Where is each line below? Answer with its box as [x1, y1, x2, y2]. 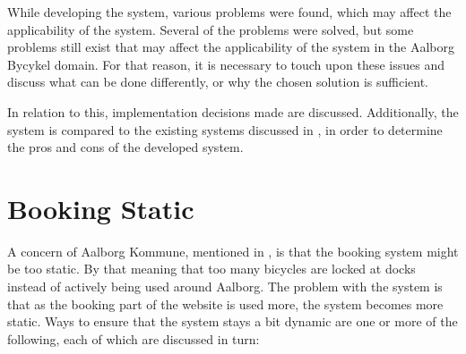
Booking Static [7, 190, 194, 226]
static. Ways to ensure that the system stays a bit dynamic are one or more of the [7, 312, 458, 331]
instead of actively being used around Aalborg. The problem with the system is [7, 277, 443, 296]
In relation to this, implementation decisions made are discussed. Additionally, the [7, 102, 459, 121]
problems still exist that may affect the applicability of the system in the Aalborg [7, 38, 455, 56]
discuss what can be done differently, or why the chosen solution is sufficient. [7, 72, 428, 91]
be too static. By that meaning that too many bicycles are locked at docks [7, 259, 416, 278]
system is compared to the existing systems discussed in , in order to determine [7, 120, 443, 139]
